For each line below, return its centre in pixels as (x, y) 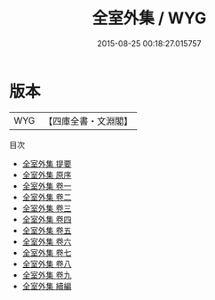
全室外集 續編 (47, 286)
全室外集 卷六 (47, 241)
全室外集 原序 (47, 174)
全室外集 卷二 (47, 197)
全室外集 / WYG (149, 18)
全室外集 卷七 (47, 252)
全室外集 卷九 (47, 275)
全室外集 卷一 (47, 186)
